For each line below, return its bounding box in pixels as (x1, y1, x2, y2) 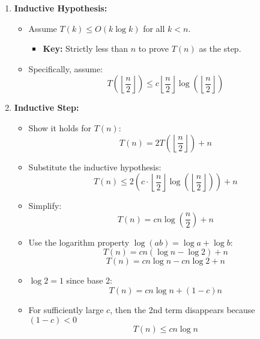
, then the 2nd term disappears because (110, 303, 255, 316)
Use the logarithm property (28, 235, 130, 248)
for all (143, 22, 165, 34)
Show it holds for (28, 121, 91, 134)
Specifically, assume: (28, 62, 103, 75)
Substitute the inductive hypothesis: (28, 160, 162, 173)
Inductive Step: (14, 101, 79, 114)
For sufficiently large (28, 303, 104, 316)
